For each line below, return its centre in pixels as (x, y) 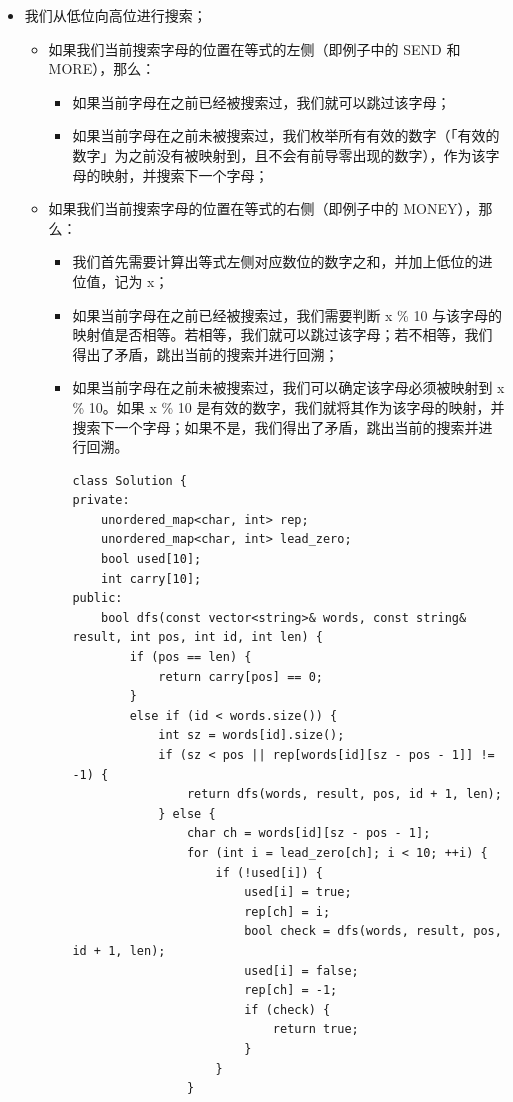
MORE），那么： (102, 68)
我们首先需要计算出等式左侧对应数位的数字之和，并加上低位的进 (282, 261)
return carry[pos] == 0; (240, 676)
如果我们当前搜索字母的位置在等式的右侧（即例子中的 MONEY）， (263, 208)
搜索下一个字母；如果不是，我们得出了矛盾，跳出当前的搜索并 (275, 426)
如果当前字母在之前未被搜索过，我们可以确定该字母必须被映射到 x (288, 387)
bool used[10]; (151, 559)
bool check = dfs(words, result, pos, (373, 931)
